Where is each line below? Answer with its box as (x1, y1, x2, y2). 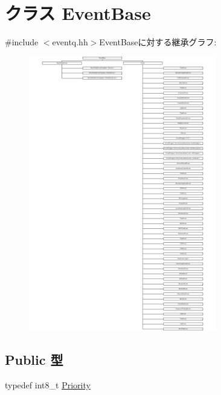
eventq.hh (52, 36, 88, 48)
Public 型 (5, 350, 63, 369)
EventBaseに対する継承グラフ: (99, 36, 217, 48)
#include (5, 36, 39, 48)
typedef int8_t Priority (5, 379, 91, 391)
